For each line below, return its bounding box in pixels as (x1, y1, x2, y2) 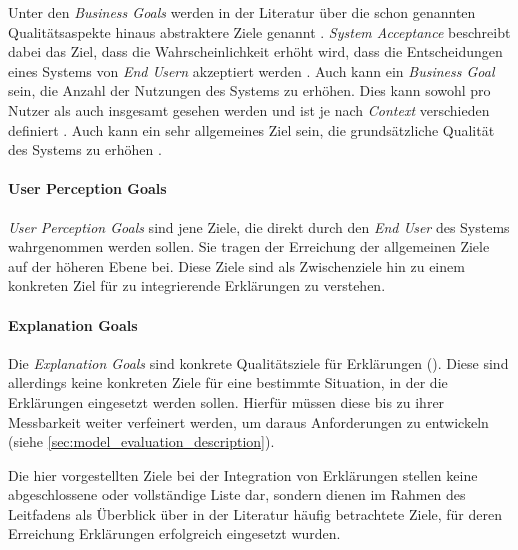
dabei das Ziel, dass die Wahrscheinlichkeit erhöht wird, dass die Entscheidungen (8, 41, 503, 62)
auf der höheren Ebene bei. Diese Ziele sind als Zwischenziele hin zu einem (8, 255, 465, 276)
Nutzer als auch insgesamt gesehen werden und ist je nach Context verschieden (8, 99, 490, 120)
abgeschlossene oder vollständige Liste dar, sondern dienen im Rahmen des (8, 484, 466, 505)
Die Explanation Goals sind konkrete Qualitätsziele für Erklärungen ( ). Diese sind (8, 352, 509, 373)
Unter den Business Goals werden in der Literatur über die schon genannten (8, 2, 476, 22)
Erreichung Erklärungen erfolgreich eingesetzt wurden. (8, 523, 341, 544)
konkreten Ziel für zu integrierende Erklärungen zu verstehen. (8, 275, 386, 296)
